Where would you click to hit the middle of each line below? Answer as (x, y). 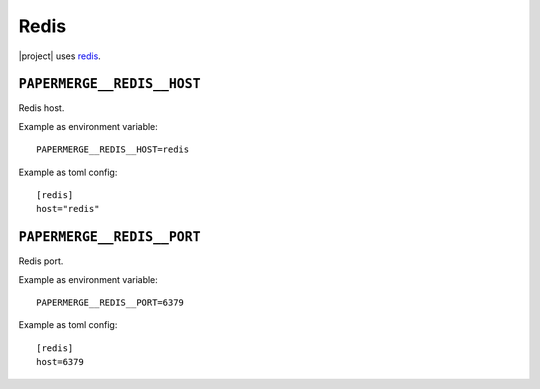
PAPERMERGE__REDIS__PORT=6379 (110, 303)
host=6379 (60, 362)
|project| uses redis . (60, 56)
